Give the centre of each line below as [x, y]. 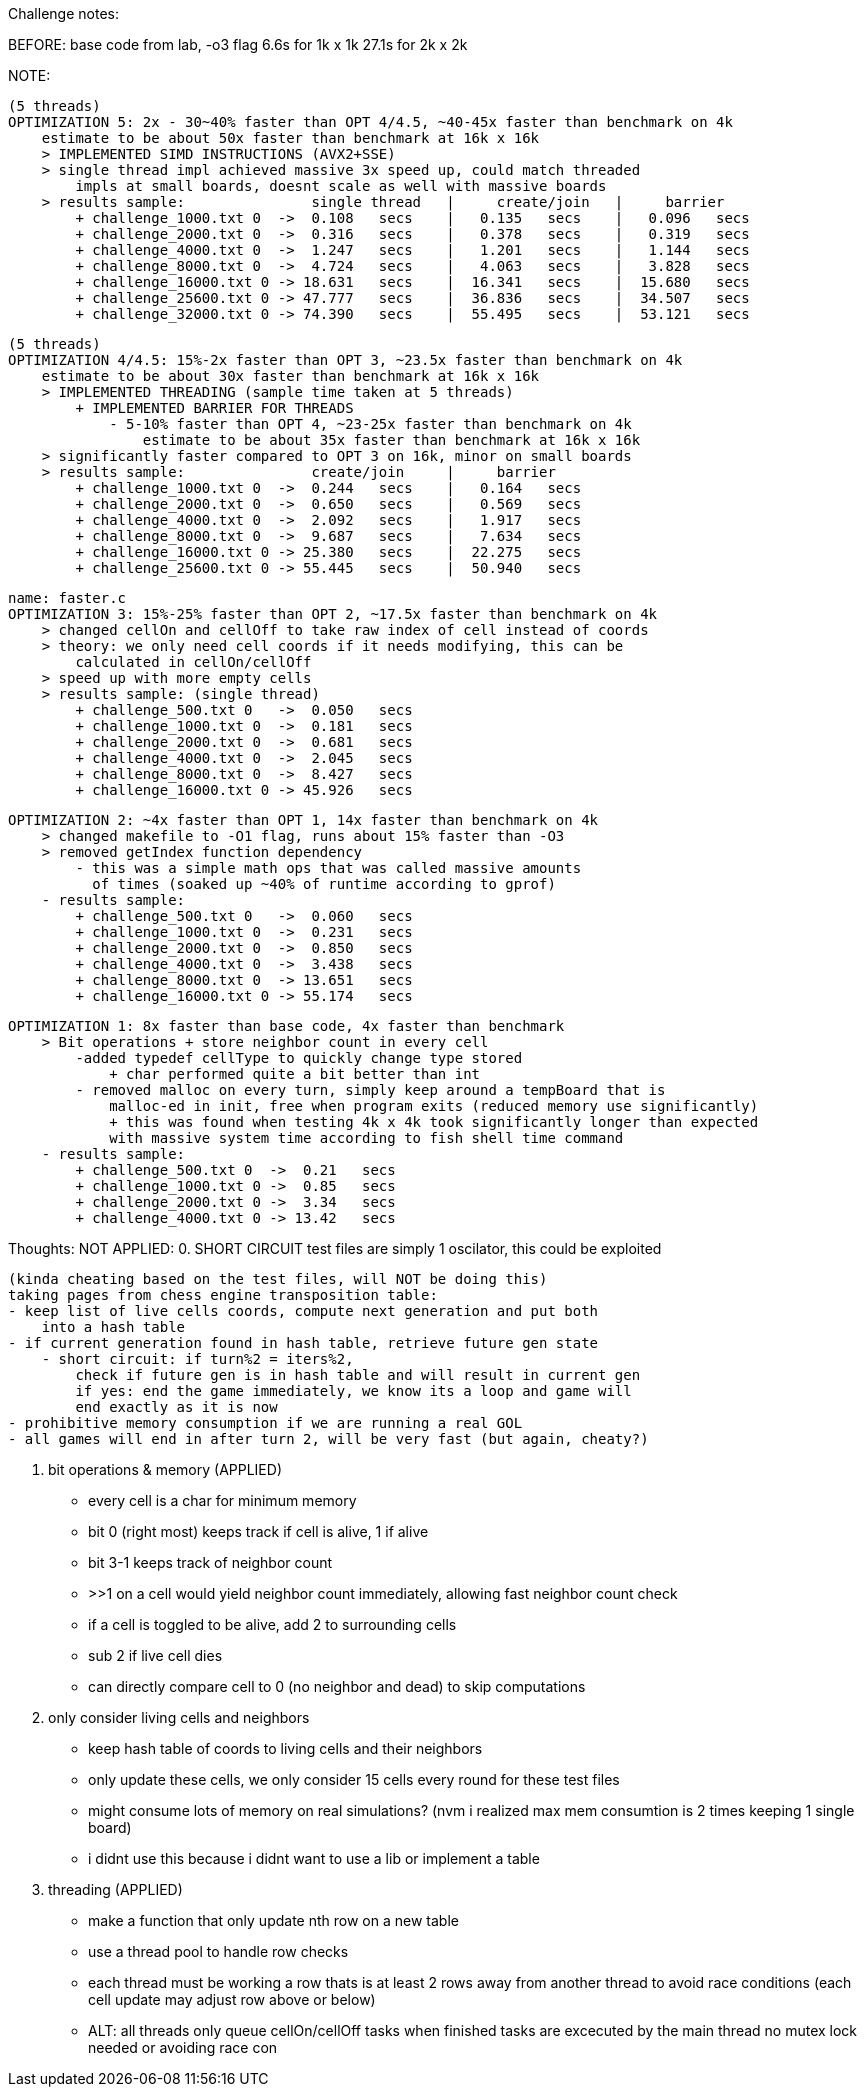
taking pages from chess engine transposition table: [223, 1295]
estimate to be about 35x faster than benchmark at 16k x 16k [391, 440]
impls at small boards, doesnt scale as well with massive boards [341, 186]
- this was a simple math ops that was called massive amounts [328, 868]
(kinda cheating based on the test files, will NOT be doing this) [278, 1279]
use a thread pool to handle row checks [218, 1951]
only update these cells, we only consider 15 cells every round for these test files [354, 1779]
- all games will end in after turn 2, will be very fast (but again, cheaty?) [328, 1439]
